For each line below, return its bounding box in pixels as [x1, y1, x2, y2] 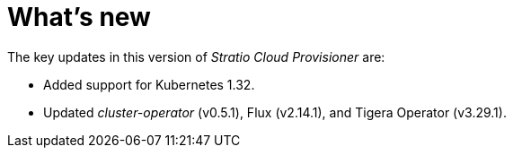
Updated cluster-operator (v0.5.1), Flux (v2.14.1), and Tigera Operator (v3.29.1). [43, 104, 507, 120]
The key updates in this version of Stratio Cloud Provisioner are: [7, 48, 385, 65]
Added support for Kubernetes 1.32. [43, 76, 255, 92]
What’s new [7, 2, 151, 32]
